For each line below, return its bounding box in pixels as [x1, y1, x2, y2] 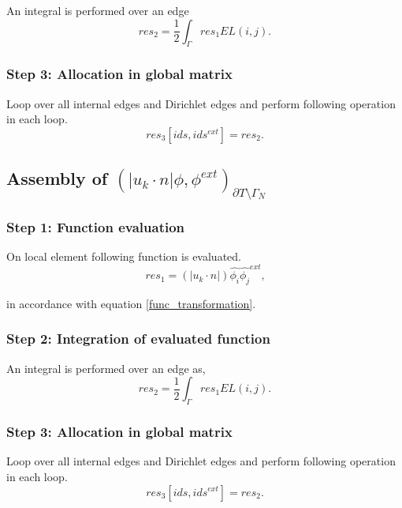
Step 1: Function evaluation [6, 216, 185, 236]
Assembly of [6, 166, 108, 190]
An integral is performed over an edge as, [6, 359, 206, 376]
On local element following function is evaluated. [6, 247, 241, 264]
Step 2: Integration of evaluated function [6, 329, 270, 348]
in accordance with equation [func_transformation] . [6, 295, 256, 311]
